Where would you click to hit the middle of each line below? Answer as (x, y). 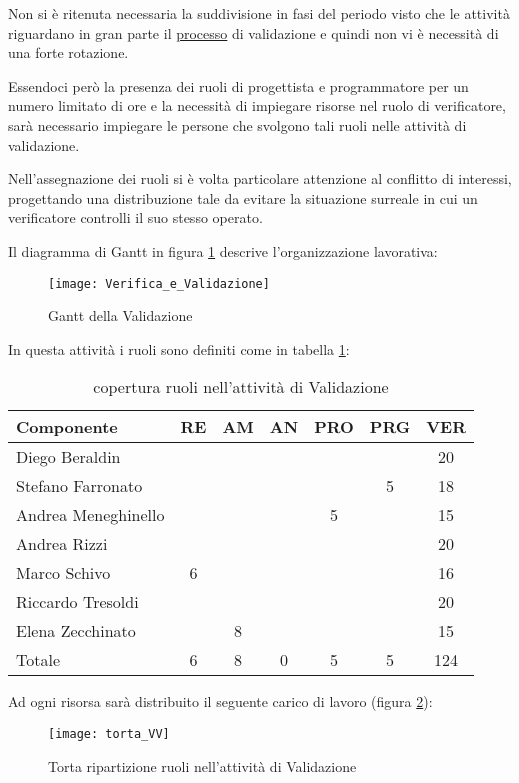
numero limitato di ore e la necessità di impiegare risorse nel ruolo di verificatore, (257, 105)
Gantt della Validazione (120, 315)
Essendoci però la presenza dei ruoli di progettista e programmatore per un (238, 85)
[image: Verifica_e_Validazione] (159, 283)
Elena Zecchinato (76, 631)
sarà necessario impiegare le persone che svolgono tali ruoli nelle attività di (237, 124)
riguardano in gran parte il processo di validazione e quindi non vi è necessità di (253, 32)
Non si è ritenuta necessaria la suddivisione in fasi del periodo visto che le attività (259, 13)
